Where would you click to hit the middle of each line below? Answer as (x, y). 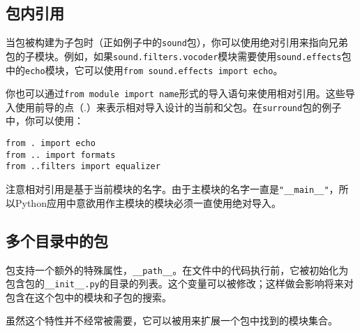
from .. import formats (61, 155)
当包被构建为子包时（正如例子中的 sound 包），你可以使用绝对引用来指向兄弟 (177, 42)
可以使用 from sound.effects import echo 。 (183, 70)
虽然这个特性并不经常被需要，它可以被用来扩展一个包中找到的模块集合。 (172, 320)
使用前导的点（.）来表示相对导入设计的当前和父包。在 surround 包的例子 (178, 107)
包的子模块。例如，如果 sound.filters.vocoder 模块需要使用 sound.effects (174, 56)
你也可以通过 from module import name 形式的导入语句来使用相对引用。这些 (175, 93)
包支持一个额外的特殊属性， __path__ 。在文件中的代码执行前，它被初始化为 (177, 269)
